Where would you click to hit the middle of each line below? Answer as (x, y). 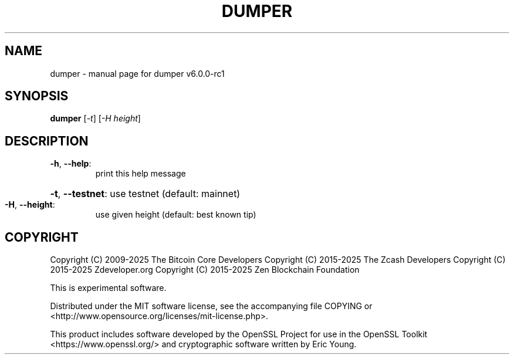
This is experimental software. (108, 288)
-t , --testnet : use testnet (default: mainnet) (145, 194)
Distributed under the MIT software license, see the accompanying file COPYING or (211, 306)
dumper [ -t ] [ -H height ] (95, 118)
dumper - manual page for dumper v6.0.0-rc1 (137, 73)
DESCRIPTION (47, 141)
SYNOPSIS (37, 96)
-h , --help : (71, 164)
